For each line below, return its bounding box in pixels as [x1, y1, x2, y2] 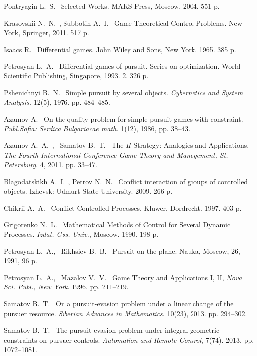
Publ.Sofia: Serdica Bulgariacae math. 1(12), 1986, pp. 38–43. [4, 123, 191, 134]
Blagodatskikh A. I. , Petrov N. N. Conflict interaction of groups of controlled [4, 176, 248, 186]
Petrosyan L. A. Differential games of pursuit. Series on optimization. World [4, 61, 241, 71]
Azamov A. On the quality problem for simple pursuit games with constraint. [4, 113, 243, 124]
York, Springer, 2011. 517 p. [4, 27, 89, 38]
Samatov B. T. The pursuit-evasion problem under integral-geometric [4, 325, 220, 335]
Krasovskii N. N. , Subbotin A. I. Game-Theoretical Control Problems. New [4, 17, 242, 28]
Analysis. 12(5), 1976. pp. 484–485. [4, 97, 110, 107]
